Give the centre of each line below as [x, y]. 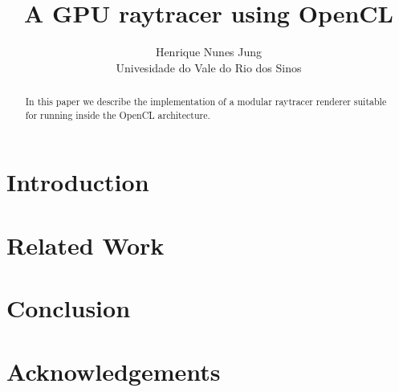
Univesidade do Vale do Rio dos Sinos [209, 67]
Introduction [78, 182]
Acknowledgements [114, 371]
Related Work [85, 245]
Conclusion [69, 308]
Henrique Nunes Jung [209, 52]
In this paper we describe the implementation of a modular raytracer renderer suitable [206, 102]
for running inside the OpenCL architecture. [118, 114]
